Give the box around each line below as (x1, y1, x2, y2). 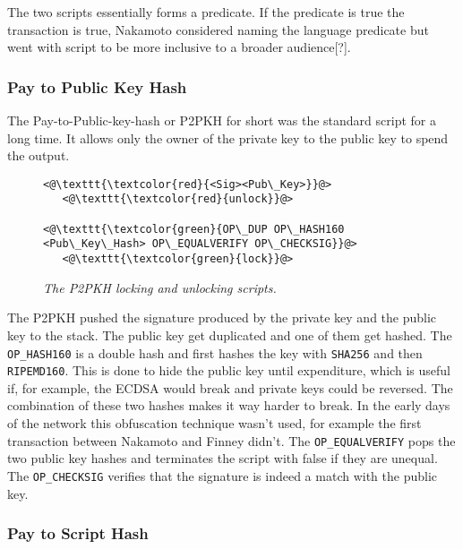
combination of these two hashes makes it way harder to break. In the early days (7, 396, 450, 415)
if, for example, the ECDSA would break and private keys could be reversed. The (7, 378, 453, 397)
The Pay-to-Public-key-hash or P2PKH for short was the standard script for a (7, 111, 436, 129)
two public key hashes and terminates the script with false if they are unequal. (7, 449, 438, 468)
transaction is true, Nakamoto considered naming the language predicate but (7, 20, 429, 39)
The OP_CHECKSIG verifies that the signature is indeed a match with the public (7, 466, 437, 485)
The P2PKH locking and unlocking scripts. (43, 278, 277, 296)
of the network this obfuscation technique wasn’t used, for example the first (7, 414, 422, 432)
